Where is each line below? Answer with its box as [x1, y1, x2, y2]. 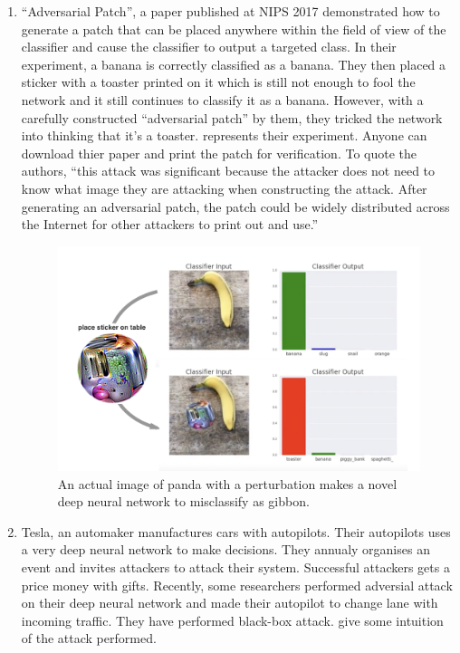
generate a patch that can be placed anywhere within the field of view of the [21, 19, 446, 38]
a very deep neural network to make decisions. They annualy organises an [21, 540, 430, 559]
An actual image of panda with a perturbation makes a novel [57, 474, 398, 493]
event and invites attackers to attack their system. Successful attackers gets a [21, 558, 450, 577]
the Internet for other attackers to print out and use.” [21, 215, 319, 234]
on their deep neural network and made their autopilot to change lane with [21, 593, 438, 612]
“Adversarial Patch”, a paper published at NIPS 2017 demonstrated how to [21, 2, 440, 20]
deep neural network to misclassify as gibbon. [57, 492, 310, 511]
